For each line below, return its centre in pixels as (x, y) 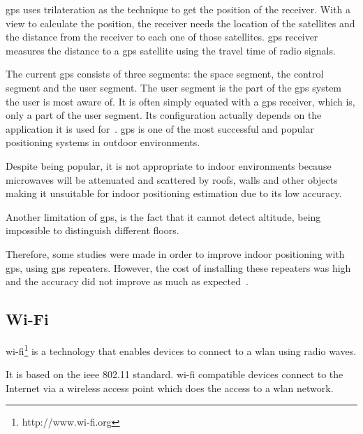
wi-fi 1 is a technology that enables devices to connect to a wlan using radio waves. (181, 349)
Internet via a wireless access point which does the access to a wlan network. (170, 388)
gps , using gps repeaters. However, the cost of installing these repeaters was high (178, 267)
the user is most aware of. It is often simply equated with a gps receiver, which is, (180, 101)
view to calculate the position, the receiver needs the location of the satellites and (180, 23)
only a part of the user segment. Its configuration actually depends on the (164, 115)
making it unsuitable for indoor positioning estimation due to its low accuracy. (174, 193)
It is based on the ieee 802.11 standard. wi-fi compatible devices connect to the (175, 374)
